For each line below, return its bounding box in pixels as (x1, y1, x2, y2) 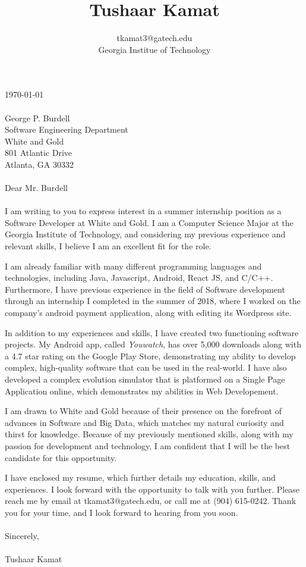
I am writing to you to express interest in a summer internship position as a (5, 205, 282, 217)
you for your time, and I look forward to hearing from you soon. (5, 506, 238, 518)
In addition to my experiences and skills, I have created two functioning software (5, 326, 299, 339)
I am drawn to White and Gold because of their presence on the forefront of (5, 405, 282, 417)
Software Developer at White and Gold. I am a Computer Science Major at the (5, 216, 294, 228)
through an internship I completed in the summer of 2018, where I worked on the (5, 295, 301, 307)
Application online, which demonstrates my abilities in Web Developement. (5, 384, 279, 397)
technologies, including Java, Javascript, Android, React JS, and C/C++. (5, 271, 273, 284)
